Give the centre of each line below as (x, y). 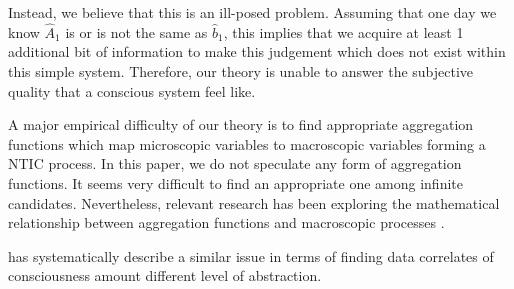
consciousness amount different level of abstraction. (165, 275)
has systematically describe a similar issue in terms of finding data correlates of (251, 255)
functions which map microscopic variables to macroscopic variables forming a (247, 143)
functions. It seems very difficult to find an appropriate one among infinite (235, 182)
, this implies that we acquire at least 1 (343, 31)
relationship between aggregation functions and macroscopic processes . (226, 222)
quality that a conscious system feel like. (132, 90)
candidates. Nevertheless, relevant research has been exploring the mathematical (254, 202)
